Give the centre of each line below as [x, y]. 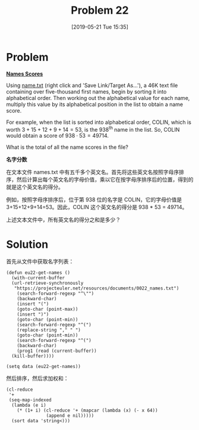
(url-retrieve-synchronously [48, 283]
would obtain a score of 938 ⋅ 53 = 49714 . [57, 136]
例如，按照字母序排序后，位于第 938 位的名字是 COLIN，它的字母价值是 [94, 200]
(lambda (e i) [29, 406]
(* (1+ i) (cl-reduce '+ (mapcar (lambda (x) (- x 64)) [88, 411]
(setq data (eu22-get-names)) [44, 367]
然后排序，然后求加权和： [37, 378]
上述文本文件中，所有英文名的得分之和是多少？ [63, 220]
